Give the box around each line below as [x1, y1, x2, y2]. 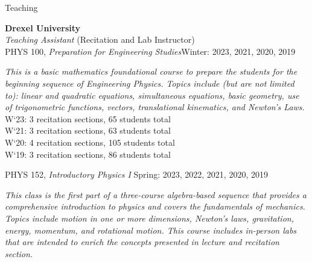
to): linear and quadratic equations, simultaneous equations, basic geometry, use [5, 89, 299, 101]
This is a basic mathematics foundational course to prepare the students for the [5, 65, 298, 78]
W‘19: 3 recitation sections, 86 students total [5, 148, 171, 160]
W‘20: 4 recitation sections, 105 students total [5, 136, 175, 148]
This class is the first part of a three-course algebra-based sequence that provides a [5, 188, 307, 201]
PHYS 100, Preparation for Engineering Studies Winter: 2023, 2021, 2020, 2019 [5, 45, 296, 57]
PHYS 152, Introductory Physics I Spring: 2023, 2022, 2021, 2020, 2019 [5, 168, 268, 181]
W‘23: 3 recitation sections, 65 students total [5, 112, 171, 125]
